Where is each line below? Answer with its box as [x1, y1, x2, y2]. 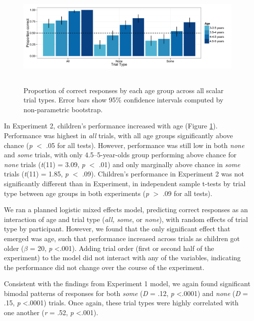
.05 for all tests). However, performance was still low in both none [46, 140, 245, 150]
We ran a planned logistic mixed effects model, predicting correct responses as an [4, 204, 248, 215]
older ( [4, 243, 24, 253]
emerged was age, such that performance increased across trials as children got [4, 233, 240, 243]
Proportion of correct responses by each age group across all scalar [24, 85, 224, 95]
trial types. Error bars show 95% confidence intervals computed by [24, 95, 224, 105]
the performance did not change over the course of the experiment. [4, 262, 204, 272]
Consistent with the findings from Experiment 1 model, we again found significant [4, 278, 251, 289]
